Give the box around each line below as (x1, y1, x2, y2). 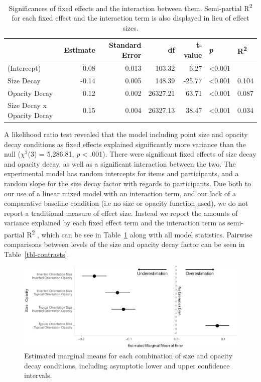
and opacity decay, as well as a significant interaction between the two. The (4, 158, 236, 169)
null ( (4, 149, 21, 159)
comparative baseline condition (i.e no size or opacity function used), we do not (4, 198, 248, 208)
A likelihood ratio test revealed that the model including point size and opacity (4, 129, 248, 140)
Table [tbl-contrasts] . (4, 248, 69, 259)
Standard (109, 40, 142, 50)
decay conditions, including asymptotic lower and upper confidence (24, 360, 230, 370)
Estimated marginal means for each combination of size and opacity (24, 350, 233, 361)
